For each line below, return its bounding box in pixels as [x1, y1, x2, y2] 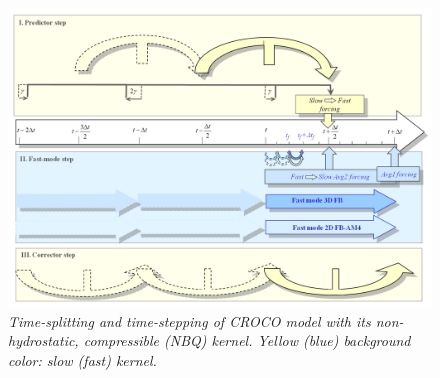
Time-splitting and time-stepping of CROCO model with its [8, 310, 371, 331]
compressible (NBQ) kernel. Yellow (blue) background [83, 330, 411, 351]
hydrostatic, [8, 330, 79, 351]
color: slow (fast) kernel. [8, 349, 157, 370]
